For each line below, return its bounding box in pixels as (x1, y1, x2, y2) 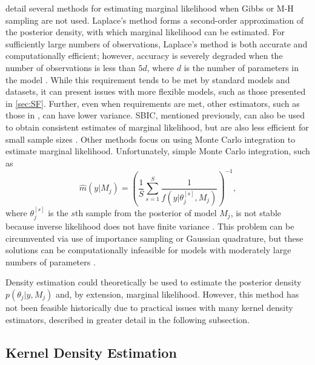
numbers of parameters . (5, 255, 96, 268)
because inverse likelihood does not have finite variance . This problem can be (5, 219, 294, 232)
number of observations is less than (5, 61, 136, 73)
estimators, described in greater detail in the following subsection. (5, 313, 250, 326)
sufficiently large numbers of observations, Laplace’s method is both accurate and (5, 37, 308, 50)
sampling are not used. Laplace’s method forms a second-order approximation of (5, 13, 303, 26)
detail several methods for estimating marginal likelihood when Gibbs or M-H (5, 2, 294, 14)
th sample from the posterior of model (75, 206, 217, 219)
